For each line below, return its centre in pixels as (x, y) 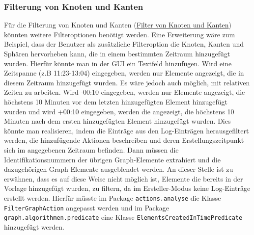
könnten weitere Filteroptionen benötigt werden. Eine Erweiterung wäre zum (120, 34)
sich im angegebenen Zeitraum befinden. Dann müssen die (91, 149)
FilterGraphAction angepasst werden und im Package (86, 207)
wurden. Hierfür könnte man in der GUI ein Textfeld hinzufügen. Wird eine (118, 63)
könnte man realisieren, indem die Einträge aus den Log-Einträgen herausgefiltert (127, 130)
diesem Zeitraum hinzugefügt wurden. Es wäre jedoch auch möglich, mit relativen (127, 82)
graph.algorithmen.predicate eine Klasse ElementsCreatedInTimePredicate (123, 217)
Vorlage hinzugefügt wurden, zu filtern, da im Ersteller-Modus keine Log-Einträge (127, 188)
